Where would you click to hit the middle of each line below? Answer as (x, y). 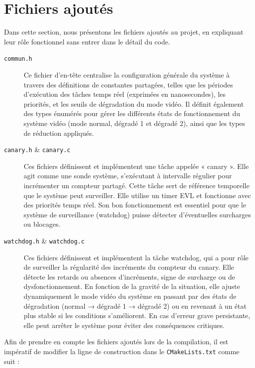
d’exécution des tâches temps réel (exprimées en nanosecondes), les (125, 94)
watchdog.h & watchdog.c (44, 240)
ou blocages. (42, 224)
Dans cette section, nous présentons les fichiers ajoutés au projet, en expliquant (124, 32)
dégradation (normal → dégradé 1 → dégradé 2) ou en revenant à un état (135, 306)
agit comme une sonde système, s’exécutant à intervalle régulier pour (128, 176)
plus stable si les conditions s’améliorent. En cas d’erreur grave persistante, (137, 315)
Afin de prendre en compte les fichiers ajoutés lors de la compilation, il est (116, 342)
